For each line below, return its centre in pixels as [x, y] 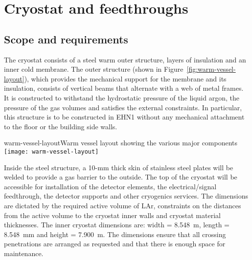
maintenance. [24, 253]
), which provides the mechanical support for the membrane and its [125, 78]
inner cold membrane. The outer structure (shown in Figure [94, 69]
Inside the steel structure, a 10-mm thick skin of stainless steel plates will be [119, 167]
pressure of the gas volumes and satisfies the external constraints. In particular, [123, 107]
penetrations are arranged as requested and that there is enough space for [115, 244]
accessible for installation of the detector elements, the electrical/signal [110, 186]
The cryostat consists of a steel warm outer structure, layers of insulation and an [125, 59]
